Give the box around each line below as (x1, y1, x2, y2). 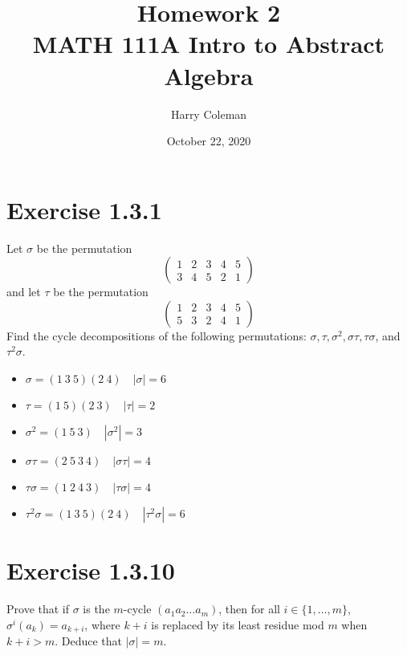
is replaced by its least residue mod (151, 616, 324, 633)
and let (6, 283, 41, 300)
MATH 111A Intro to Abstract (32, 27, 385, 60)
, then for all (218, 600, 280, 617)
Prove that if (6, 600, 70, 617)
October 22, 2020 (166, 132, 251, 149)
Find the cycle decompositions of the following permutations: (6, 327, 307, 344)
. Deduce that (55, 633, 123, 649)
